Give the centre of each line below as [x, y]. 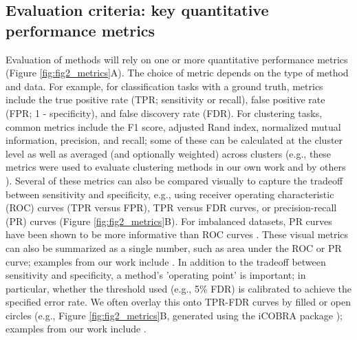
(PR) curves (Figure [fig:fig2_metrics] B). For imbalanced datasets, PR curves [169, 221]
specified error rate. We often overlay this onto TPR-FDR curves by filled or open [178, 302]
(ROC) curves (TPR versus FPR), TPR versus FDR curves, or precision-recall [171, 208]
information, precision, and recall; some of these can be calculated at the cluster [174, 140]
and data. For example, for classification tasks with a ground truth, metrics [164, 86]
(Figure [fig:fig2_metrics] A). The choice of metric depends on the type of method [177, 73]
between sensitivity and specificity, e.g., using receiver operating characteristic [170, 194]
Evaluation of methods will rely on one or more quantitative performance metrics [177, 59]
